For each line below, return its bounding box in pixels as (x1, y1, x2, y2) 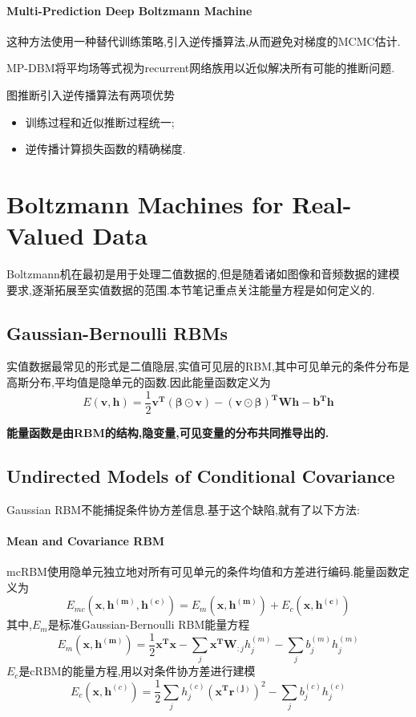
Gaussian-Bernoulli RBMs (6, 320, 228, 345)
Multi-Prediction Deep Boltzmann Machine (6, 2, 252, 18)
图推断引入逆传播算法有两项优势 (6, 86, 175, 103)
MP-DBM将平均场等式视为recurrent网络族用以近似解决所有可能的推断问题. (6, 59, 395, 76)
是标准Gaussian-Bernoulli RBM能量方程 (47, 616, 250, 633)
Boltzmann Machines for (6, 187, 284, 220)
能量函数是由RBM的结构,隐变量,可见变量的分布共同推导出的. (6, 423, 329, 440)
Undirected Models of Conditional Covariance (6, 463, 395, 488)
